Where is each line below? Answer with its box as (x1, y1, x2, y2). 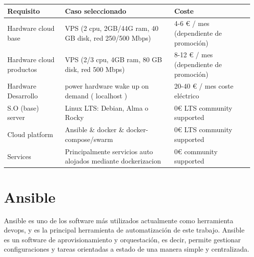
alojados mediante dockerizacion (65, 156, 161, 166)
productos (7, 64, 37, 74)
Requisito (7, 5, 40, 16)
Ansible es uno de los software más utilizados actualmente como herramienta (4, 215, 233, 225)
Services (7, 151, 31, 161)
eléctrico (174, 91, 199, 100)
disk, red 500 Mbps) (65, 64, 125, 74)
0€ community (174, 146, 218, 156)
